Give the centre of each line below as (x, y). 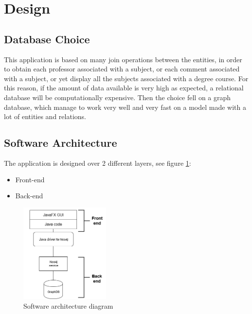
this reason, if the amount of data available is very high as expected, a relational (124, 88)
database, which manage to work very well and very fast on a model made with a (125, 107)
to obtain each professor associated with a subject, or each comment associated (122, 69)
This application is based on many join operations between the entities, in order (123, 59)
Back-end (29, 196)
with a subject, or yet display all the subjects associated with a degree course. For (126, 78)
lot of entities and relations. (45, 116)
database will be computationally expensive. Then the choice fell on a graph (117, 97)
